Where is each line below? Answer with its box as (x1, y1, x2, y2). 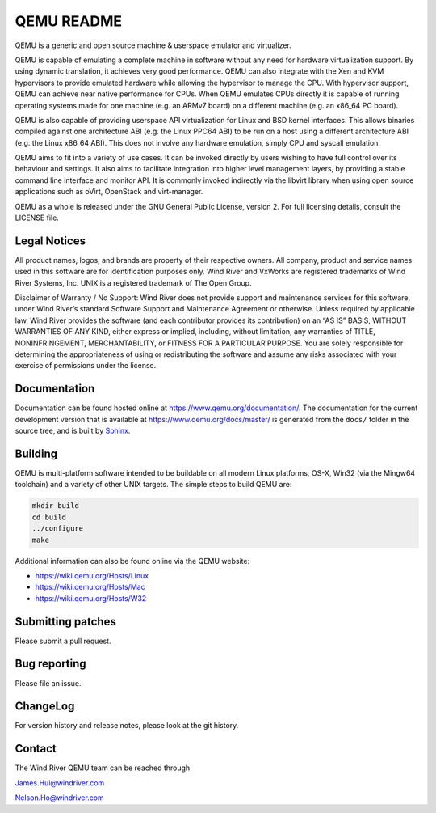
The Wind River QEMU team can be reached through (15, 763, 191, 773)
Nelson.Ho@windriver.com (15, 793, 104, 802)
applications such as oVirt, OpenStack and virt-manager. (15, 187, 203, 197)
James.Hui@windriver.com (15, 777, 105, 788)
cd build (31, 512, 67, 522)
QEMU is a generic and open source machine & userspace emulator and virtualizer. (15, 40, 292, 50)
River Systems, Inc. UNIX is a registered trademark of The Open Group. (15, 277, 252, 287)
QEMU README (15, 12, 123, 30)
